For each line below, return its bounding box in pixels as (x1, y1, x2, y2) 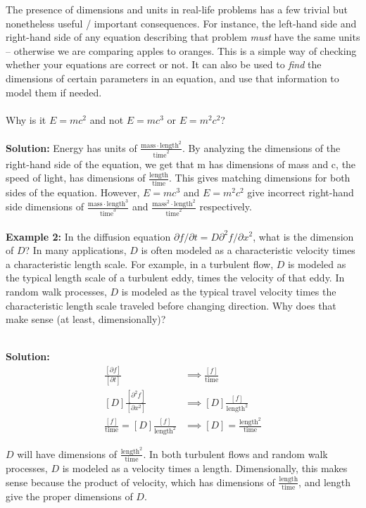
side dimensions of (6, 199, 84, 214)
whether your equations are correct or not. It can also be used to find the (6, 57, 322, 72)
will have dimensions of (17, 446, 117, 461)
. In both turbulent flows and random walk (143, 446, 328, 461)
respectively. (199, 199, 252, 214)
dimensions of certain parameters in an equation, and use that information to (6, 70, 339, 85)
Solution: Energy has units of (6, 140, 137, 155)
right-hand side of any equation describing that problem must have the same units (6, 30, 360, 44)
